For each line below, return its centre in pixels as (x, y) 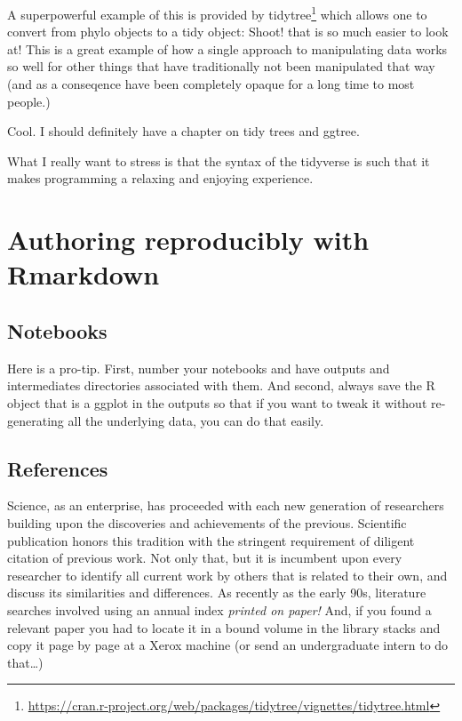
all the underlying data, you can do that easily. (196, 420)
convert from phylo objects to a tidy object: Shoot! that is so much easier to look (228, 32)
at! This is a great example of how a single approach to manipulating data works (227, 48)
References (58, 468)
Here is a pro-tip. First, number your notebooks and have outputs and (199, 368)
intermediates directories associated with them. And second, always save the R (221, 385)
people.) (29, 101)
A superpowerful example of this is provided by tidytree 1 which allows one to (217, 13)
